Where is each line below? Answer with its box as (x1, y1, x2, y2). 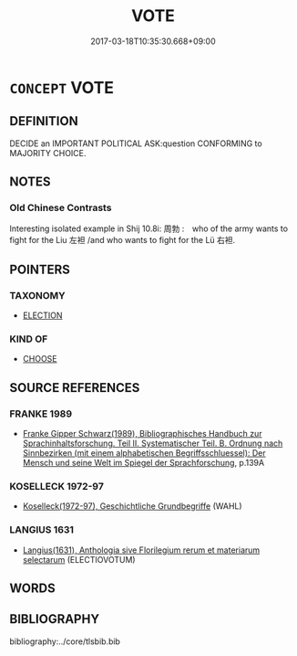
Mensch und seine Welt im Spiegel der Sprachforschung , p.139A (22, 458, 265, 469)
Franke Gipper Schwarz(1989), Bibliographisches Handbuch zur (22, 429, 262, 439)
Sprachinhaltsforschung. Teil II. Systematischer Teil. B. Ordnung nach (22, 438, 283, 449)
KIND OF (9, 333, 48, 345)
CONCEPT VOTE (9, 77, 115, 98)
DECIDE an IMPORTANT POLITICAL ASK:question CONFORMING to (9, 138, 262, 149)
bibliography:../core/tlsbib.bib (9, 636, 121, 647)
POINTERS (9, 261, 71, 277)
